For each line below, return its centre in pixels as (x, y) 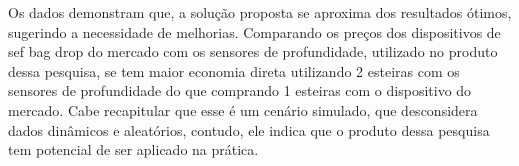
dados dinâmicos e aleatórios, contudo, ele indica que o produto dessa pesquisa (249, 129)
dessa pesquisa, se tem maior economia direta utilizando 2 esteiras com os (234, 70)
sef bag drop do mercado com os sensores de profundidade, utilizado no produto (253, 51)
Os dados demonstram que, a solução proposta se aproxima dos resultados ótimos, (260, 12)
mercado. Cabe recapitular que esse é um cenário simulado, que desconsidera (243, 109)
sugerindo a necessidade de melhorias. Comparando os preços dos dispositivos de (254, 31)
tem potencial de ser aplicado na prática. (133, 149)
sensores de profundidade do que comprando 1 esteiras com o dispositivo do (240, 90)
